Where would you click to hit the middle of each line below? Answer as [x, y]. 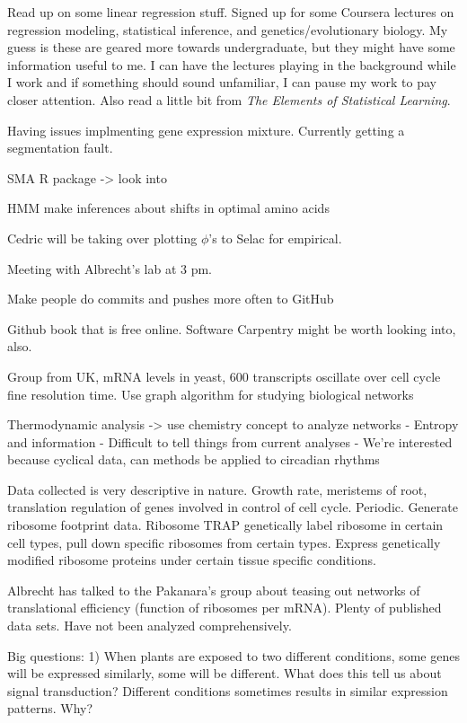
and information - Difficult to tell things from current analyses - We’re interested [230, 441]
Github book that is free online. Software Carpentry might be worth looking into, [232, 328]
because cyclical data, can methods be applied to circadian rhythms [194, 459]
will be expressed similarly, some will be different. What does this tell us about [225, 673]
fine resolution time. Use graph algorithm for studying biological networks [211, 394]
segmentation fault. [60, 148]
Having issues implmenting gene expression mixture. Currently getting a [206, 130]
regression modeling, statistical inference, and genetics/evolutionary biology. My [228, 29]
